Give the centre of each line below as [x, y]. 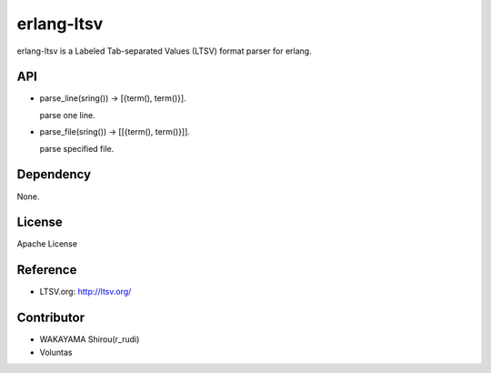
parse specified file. [77, 148]
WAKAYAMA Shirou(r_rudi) [90, 339]
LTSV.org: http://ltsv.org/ [85, 292]
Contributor [51, 318]
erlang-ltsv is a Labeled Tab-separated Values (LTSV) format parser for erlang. [165, 51]
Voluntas [56, 352]
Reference [47, 270]
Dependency [54, 174]
